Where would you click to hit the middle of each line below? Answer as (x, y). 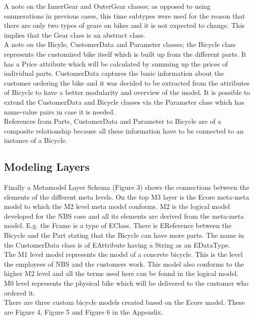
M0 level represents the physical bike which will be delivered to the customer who (126, 283)
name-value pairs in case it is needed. (60, 111)
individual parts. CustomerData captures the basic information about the (114, 73)
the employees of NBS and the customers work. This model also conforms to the (124, 263)
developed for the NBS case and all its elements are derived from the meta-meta (124, 216)
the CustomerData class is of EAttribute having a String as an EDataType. (117, 244)
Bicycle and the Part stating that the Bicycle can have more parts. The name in (124, 235)
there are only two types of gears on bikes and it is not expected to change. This (124, 25)
